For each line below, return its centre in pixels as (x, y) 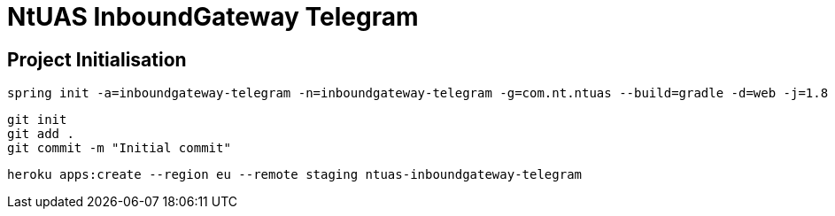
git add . (41, 134)
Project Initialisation (97, 59)
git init (37, 120)
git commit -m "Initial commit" (119, 148)
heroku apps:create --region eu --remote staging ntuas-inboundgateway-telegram (295, 175)
